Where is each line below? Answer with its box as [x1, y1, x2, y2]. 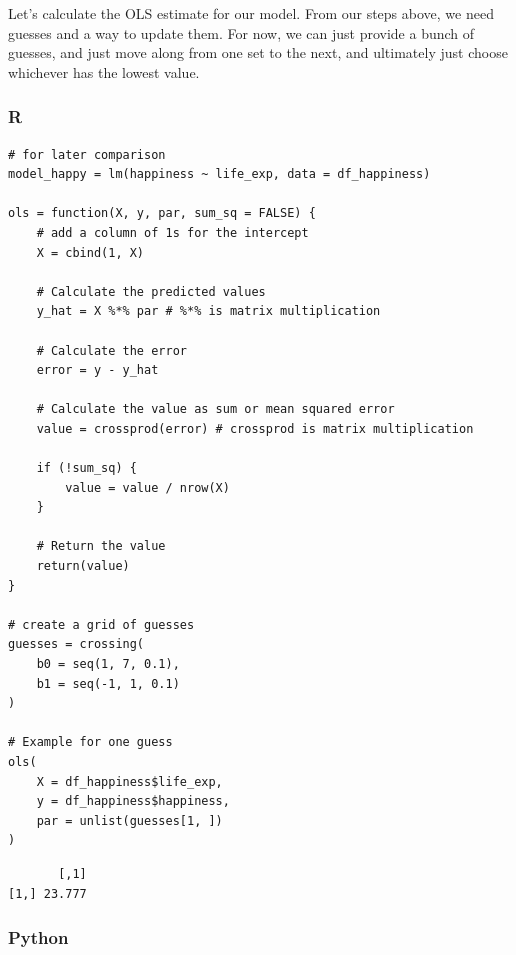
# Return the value [36, 539, 166, 554]
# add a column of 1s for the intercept [36, 225, 309, 240]
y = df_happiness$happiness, [36, 794, 230, 809]
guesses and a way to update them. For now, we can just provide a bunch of [8, 22, 475, 43]
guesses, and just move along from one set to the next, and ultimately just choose [8, 42, 508, 63]
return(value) [36, 559, 130, 574]
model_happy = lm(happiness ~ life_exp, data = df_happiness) [8, 167, 431, 182]
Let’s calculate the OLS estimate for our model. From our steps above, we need [8, 3, 494, 23]
